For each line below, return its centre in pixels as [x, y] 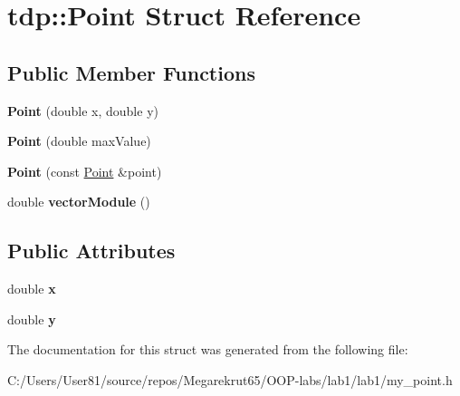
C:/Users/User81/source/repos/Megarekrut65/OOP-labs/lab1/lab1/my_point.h [230, 379]
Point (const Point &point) [85, 171]
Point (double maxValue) [79, 141]
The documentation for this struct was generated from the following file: [208, 349]
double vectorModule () [79, 202]
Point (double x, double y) [83, 110]
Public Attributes [91, 251]
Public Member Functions [131, 72]
